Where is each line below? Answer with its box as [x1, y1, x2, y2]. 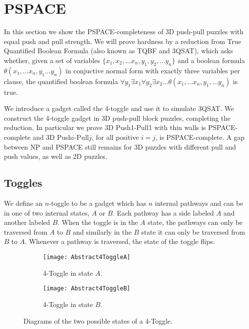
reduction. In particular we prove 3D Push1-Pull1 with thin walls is [4, 122, 206, 132]
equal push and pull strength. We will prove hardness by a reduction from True [4, 36, 241, 46]
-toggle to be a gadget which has [49, 198, 146, 208]
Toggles [4, 175, 42, 190]
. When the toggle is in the [57, 217, 138, 227]
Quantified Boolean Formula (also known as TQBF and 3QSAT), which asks [4, 45, 233, 56]
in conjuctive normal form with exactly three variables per [65, 65, 240, 75]
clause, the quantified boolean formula [4, 76, 118, 86]
